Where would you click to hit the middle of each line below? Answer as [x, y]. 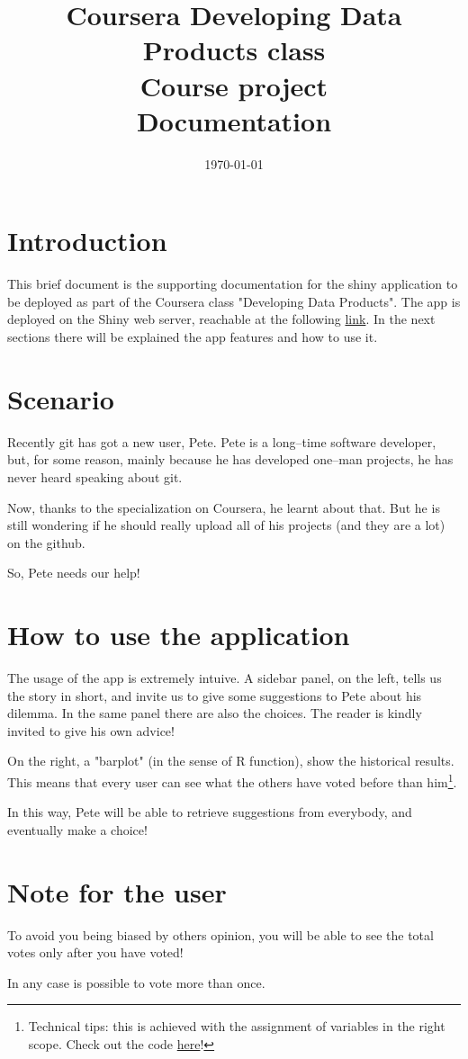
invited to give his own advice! [91, 730]
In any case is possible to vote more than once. [136, 982]
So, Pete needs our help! [74, 573]
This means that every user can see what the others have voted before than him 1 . [232, 780]
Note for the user [117, 891]
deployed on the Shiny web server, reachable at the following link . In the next [221, 319]
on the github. [46, 542]
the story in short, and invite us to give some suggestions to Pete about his [215, 695]
